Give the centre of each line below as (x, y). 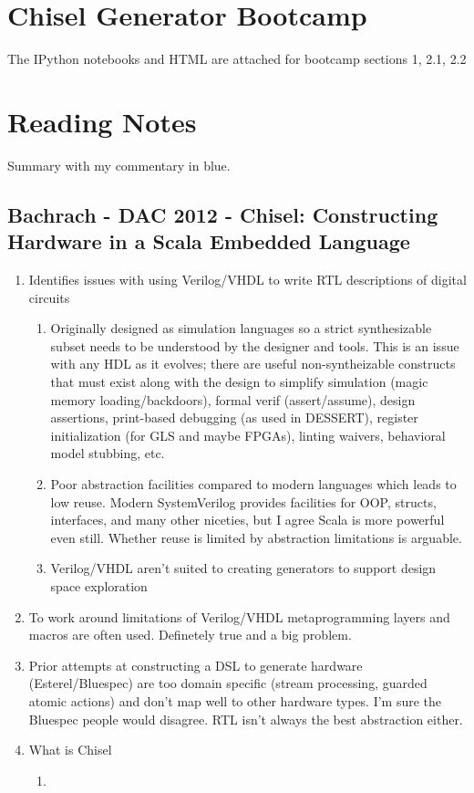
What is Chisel (70, 750)
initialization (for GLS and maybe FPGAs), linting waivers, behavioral (248, 435)
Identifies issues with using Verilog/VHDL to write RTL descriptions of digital (247, 280)
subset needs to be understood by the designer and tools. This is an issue (255, 345)
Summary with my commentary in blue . (119, 165)
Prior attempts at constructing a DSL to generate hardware (196, 665)
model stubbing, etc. (108, 453)
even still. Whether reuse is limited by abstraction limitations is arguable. (256, 537)
